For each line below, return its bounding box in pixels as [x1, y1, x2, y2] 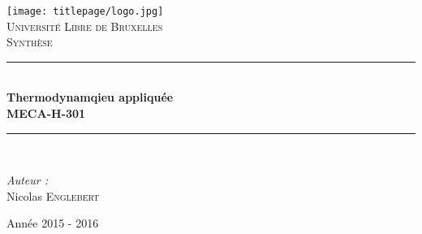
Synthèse [6, 33, 53, 50]
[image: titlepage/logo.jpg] [6, 6, 164, 17]
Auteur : [6, 171, 49, 188]
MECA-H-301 [6, 105, 86, 122]
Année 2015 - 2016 [6, 214, 99, 232]
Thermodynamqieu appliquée [6, 89, 174, 106]
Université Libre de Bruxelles [6, 17, 163, 34]
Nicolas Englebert [6, 187, 100, 204]
